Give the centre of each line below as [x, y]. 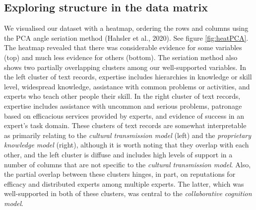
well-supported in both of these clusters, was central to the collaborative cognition [128, 193]
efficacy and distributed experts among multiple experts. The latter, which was [124, 183]
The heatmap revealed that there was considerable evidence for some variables [123, 47]
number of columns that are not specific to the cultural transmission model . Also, [128, 164]
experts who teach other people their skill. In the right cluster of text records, [122, 96]
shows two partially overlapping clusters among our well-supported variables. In [125, 67]
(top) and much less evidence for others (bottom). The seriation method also [121, 57]
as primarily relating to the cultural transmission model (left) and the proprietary [128, 135]
